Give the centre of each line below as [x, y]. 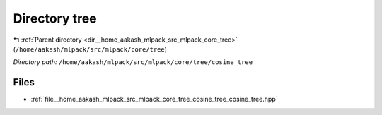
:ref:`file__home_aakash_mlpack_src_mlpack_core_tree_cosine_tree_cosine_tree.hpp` [155, 99]
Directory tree [55, 18]
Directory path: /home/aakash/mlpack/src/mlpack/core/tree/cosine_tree [133, 62]
